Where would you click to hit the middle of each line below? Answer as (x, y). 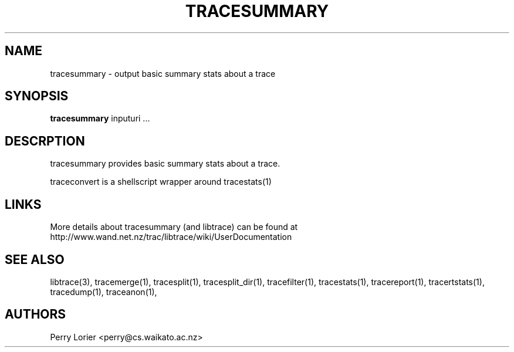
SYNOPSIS (37, 96)
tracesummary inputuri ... (100, 119)
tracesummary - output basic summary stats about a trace (163, 73)
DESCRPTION (45, 141)
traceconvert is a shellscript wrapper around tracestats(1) (161, 182)
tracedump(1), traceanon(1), (104, 292)
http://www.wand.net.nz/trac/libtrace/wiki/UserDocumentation (171, 237)
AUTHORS (35, 314)
